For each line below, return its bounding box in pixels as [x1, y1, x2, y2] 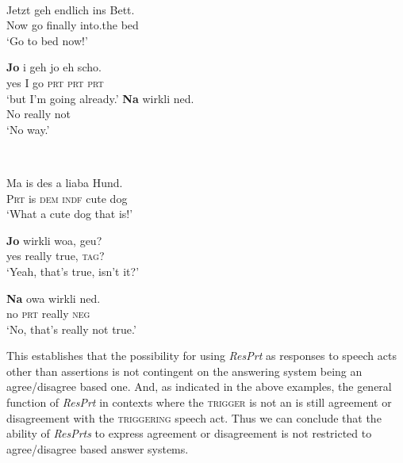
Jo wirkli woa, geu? [6, 231, 102, 248]
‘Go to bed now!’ [6, 32, 88, 48]
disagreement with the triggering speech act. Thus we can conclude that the [6, 409, 382, 426]
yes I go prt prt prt [6, 74, 104, 90]
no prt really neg [6, 305, 90, 322]
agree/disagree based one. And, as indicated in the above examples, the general [6, 378, 392, 395]
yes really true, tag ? [6, 247, 105, 264]
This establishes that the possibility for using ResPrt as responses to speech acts [6, 347, 397, 364]
